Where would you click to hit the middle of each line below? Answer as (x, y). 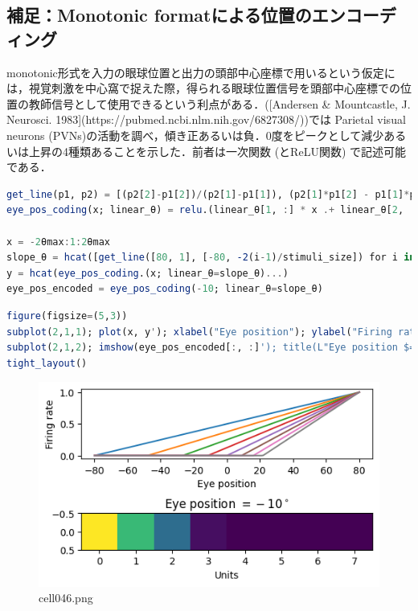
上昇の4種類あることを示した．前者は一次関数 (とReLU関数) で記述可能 (217, 151)
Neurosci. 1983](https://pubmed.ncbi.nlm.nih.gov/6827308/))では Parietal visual (206, 119)
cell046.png (66, 598)
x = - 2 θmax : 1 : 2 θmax (58, 242)
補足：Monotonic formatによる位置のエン (176, 15)
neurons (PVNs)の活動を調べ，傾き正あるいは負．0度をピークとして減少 (195, 135)
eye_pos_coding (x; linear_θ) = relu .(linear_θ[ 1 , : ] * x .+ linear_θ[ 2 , (205, 210)
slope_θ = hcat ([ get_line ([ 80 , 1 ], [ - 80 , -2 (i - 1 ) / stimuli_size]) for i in (211, 258)
